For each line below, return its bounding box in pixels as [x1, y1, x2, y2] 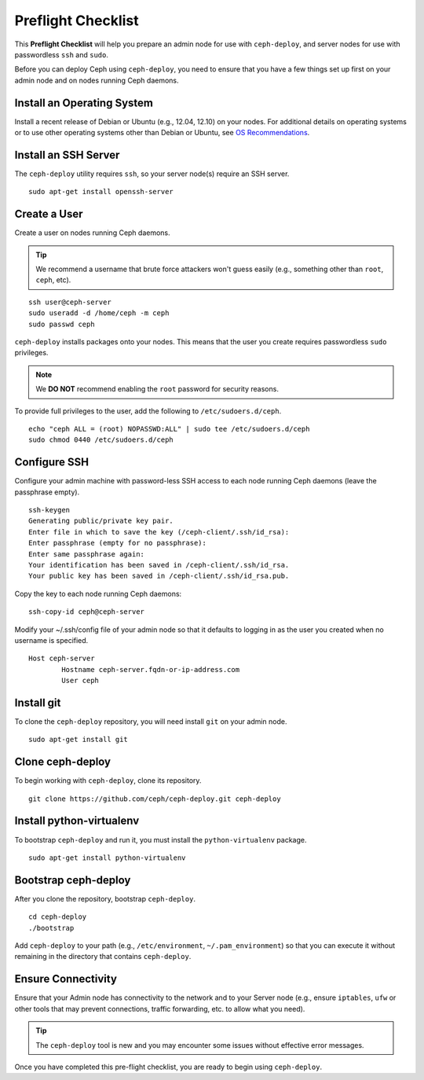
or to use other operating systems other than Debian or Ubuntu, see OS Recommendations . [14, 128, 310, 138]
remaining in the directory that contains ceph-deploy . [14, 952, 192, 961]
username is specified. [14, 635, 89, 645]
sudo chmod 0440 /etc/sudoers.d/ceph [28, 435, 174, 444]
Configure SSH [14, 456, 90, 469]
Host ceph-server [28, 654, 95, 663]
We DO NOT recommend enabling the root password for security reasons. [35, 384, 279, 394]
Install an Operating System [14, 96, 153, 109]
